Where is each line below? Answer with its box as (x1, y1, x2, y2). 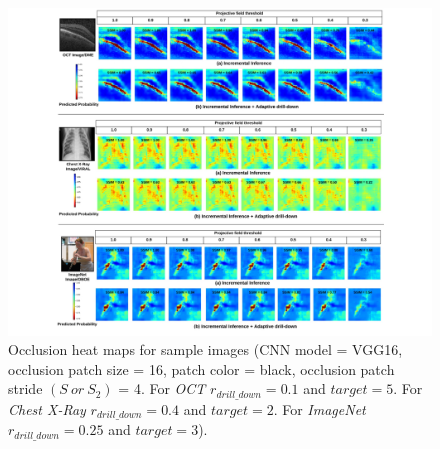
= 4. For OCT (118, 378, 206, 399)
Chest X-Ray (8, 398, 86, 419)
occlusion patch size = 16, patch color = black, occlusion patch (8, 358, 395, 379)
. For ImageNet (273, 398, 366, 419)
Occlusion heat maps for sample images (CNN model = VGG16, (8, 339, 403, 360)
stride (8, 378, 43, 399)
